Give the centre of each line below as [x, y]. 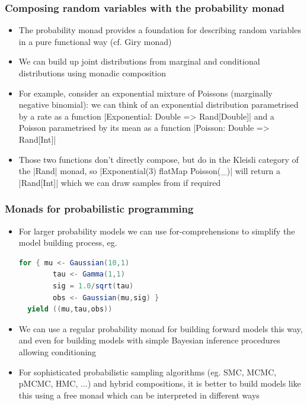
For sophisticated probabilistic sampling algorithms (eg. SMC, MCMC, [148, 372]
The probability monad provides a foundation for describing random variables [160, 30]
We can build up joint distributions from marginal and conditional [139, 61]
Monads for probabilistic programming [99, 209]
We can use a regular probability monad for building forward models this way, [161, 328]
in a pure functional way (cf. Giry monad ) [95, 41]
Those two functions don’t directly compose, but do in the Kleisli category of [159, 159]
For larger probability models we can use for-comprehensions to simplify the [157, 231]
